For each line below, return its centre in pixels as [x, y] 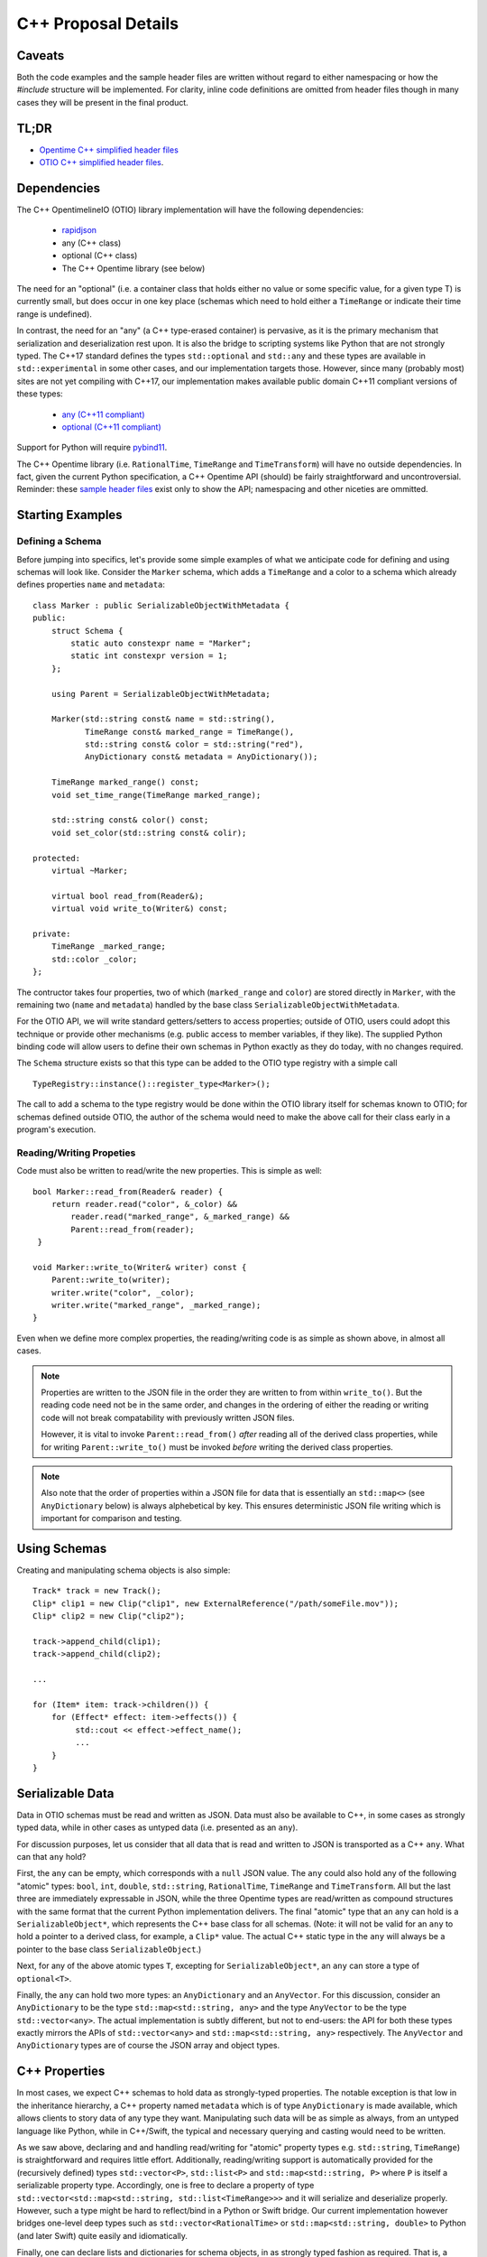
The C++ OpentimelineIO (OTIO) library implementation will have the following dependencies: [190, 210]
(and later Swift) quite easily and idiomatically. [102, 2235]
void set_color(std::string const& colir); [149, 832]
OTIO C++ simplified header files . [101, 163]
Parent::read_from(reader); [133, 1229]
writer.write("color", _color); [123, 1292]
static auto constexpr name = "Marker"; [161, 643]
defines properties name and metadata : [91, 585]
